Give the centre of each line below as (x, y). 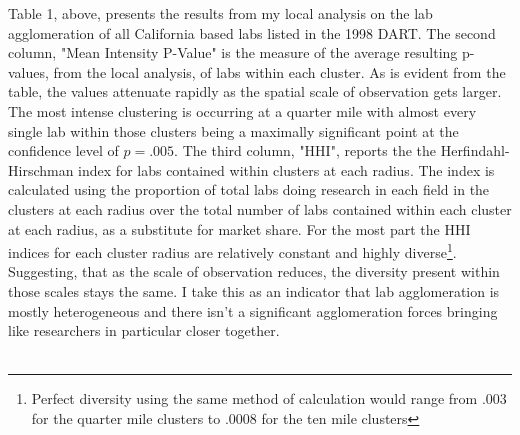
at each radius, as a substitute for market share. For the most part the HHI (239, 228)
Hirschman (41, 169)
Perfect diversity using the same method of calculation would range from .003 (269, 398)
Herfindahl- (475, 150)
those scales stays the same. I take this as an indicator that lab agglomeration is (254, 290)
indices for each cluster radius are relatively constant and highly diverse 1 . (232, 250)
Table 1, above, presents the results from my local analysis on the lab (220, 13)
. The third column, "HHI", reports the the (305, 150)
